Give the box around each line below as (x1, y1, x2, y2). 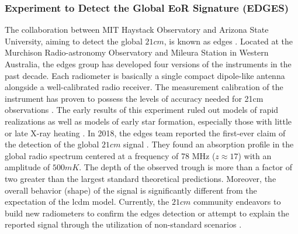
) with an (238, 149, 272, 161)
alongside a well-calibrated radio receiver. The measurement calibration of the (5, 81, 283, 93)
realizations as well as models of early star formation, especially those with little (5, 115, 292, 127)
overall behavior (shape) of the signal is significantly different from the (5, 184, 257, 196)
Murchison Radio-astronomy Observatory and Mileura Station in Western (5, 46, 269, 58)
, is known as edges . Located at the (164, 35, 293, 47)
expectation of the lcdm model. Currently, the (5, 195, 169, 208)
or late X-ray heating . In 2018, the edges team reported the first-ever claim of (5, 126, 286, 139)
